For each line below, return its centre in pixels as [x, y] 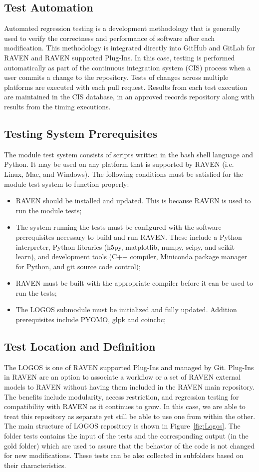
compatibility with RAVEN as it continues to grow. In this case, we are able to [125, 406]
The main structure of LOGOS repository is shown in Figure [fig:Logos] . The [122, 426]
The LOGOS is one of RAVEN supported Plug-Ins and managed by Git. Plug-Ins [129, 367]
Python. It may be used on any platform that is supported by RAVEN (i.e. [119, 164]
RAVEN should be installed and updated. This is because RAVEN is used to [133, 201]
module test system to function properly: [67, 184]
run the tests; [36, 292]
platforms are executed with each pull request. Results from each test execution [126, 87]
